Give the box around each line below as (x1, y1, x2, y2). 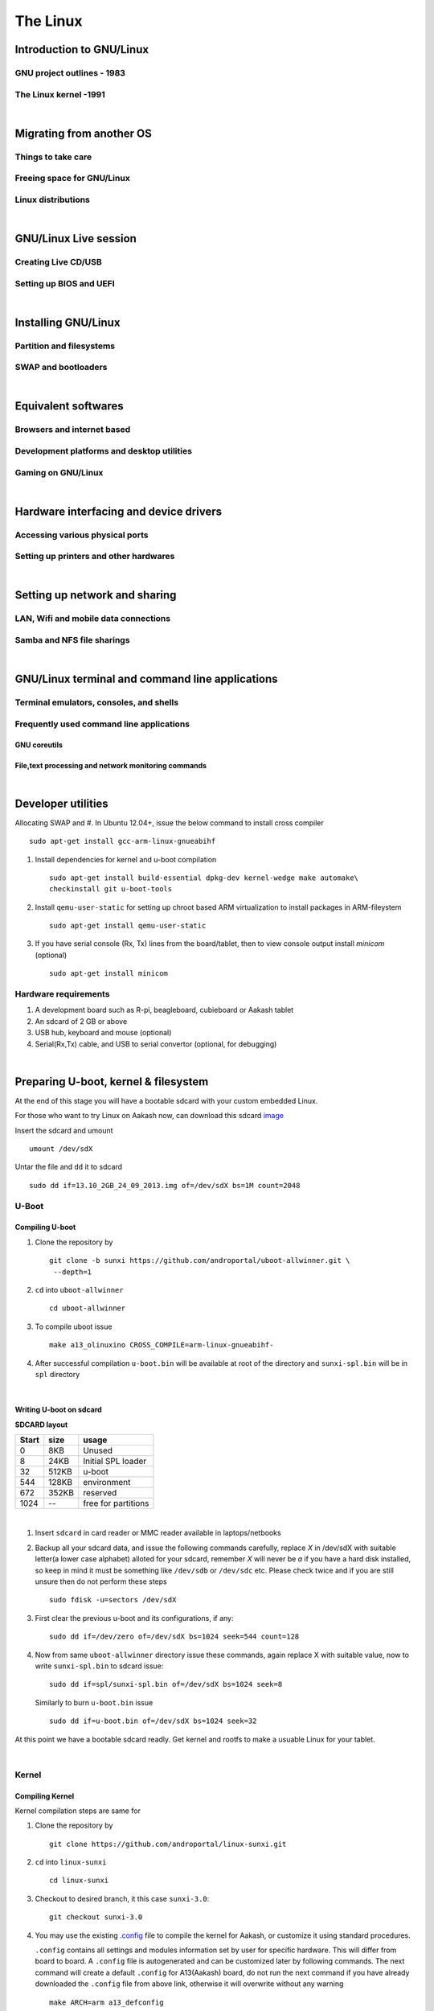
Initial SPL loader (83, 1456, 147, 1467)
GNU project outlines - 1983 (14, 67, 126, 78)
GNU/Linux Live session (14, 232, 137, 245)
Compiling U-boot (14, 1223, 76, 1232)
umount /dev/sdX (29, 1145, 93, 1154)
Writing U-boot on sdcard (14, 1404, 102, 1415)
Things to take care (14, 151, 92, 162)
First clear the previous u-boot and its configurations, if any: (35, 1613, 234, 1622)
